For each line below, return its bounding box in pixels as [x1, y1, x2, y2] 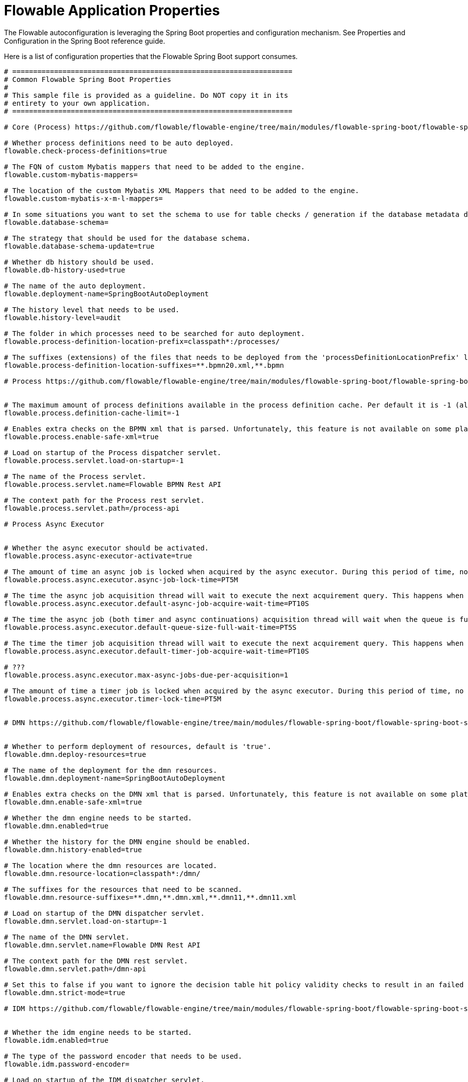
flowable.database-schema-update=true [4, 242, 155, 250]
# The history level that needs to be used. [4, 305, 180, 314]
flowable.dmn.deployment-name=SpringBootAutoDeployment [4, 774, 226, 782]
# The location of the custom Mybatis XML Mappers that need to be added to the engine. [4, 186, 359, 195]
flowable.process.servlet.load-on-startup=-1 [4, 456, 184, 465]
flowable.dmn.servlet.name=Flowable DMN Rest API [4, 941, 201, 949]
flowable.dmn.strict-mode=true [4, 988, 125, 997]
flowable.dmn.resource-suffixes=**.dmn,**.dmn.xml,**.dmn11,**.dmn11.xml [4, 893, 297, 901]
